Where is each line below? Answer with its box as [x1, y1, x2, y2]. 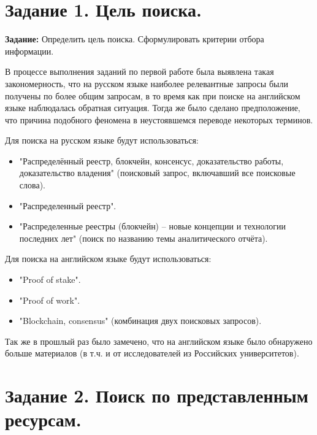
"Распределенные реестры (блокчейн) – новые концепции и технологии [19, 220, 286, 233]
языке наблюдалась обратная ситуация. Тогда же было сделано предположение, [5, 101, 300, 114]
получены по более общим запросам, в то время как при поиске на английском [5, 89, 300, 102]
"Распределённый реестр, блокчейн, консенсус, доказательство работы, [19, 154, 284, 167]
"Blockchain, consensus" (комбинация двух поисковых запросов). [19, 314, 262, 327]
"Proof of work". [19, 293, 80, 306]
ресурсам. [5, 407, 82, 432]
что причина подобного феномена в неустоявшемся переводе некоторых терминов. [5, 113, 313, 126]
